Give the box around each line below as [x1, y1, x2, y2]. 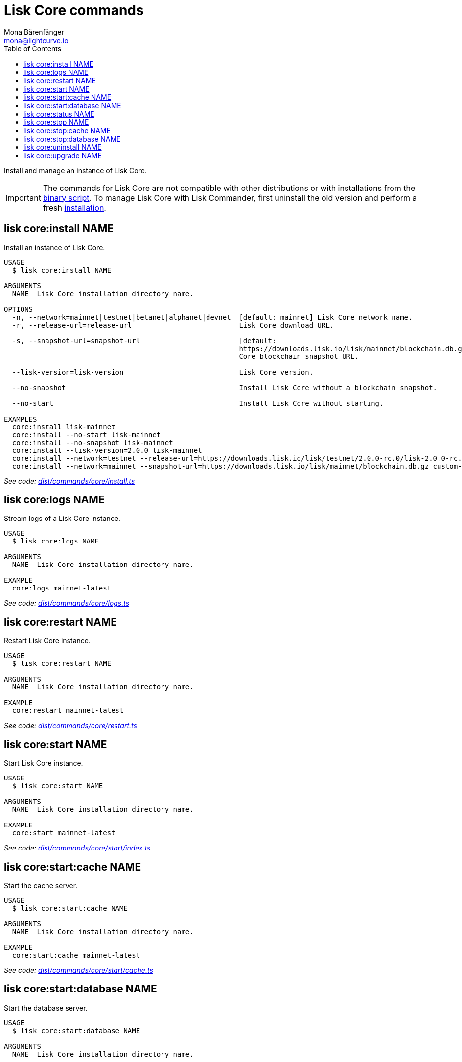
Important [5, 192, 41, 203]
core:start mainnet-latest [12, 829, 115, 837]
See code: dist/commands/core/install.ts [4, 476, 135, 485]
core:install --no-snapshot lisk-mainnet [12, 438, 173, 447]
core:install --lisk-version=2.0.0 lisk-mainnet [12, 446, 202, 454]
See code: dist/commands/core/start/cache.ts [4, 966, 153, 974]
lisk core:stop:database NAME [23, 134, 121, 143]
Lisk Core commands [4, 2, 144, 19]
